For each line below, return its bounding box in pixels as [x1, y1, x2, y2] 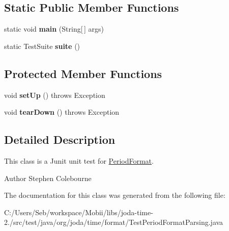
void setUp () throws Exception [4, 89, 105, 100]
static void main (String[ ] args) [4, 23, 104, 34]
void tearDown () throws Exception [4, 107, 120, 117]
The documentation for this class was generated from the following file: [4, 190, 225, 200]
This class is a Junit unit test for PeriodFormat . [4, 155, 154, 166]
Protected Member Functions [4, 65, 162, 81]
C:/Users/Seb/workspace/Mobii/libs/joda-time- [4, 207, 153, 217]
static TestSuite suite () [4, 40, 80, 51]
